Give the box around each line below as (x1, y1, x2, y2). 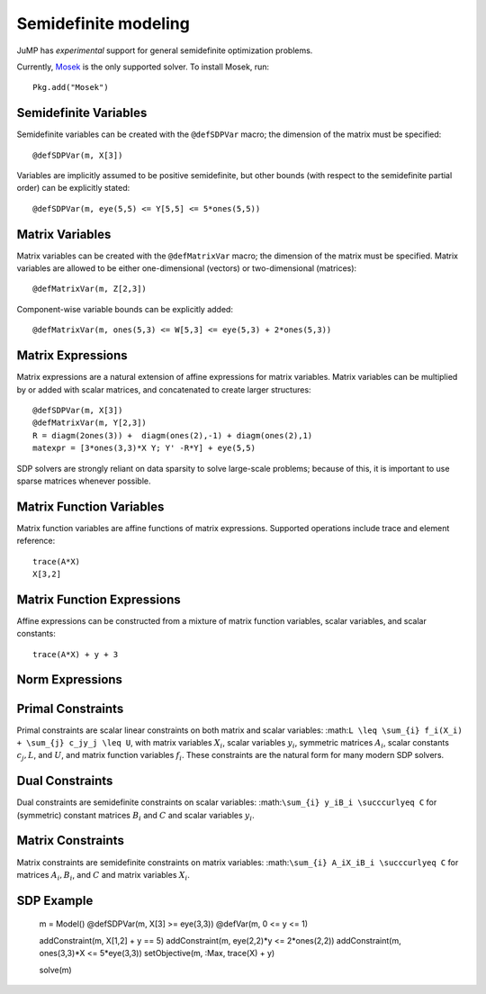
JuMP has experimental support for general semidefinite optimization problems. (16, 45, 313, 56)
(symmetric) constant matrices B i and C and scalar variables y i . (16, 809, 256, 823)
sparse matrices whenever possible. (16, 475, 152, 486)
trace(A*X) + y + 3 (32, 649, 119, 659)
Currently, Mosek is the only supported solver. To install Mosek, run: (16, 61, 270, 72)
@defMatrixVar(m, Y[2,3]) (32, 418, 148, 428)
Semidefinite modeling (16, 14, 191, 33)
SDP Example (16, 892, 94, 908)
